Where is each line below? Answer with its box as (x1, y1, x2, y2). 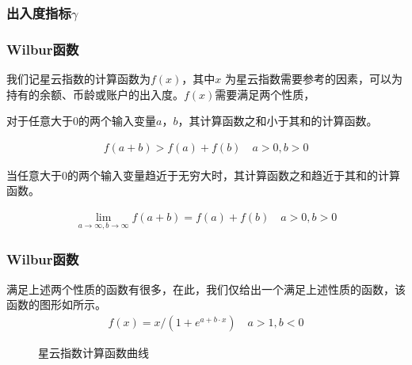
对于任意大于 (6, 112, 73, 129)
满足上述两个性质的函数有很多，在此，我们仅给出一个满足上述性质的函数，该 (6, 280, 406, 297)
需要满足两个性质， (215, 86, 315, 102)
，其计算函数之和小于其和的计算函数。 (177, 112, 378, 129)
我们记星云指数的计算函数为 (6, 70, 151, 87)
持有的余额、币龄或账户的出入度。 (6, 86, 184, 102)
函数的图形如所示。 (6, 296, 106, 313)
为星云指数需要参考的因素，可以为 (225, 70, 403, 87)
